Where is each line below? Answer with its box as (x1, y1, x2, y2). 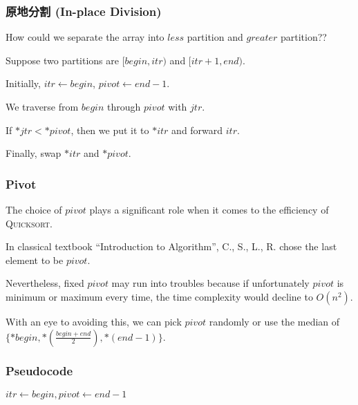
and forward (171, 122, 223, 137)
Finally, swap (6, 146, 62, 160)
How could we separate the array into (6, 30, 164, 44)
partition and (187, 30, 243, 44)
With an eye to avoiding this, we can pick (6, 314, 182, 328)
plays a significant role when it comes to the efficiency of (89, 202, 329, 216)
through (106, 100, 141, 113)
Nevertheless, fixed (6, 276, 84, 290)
